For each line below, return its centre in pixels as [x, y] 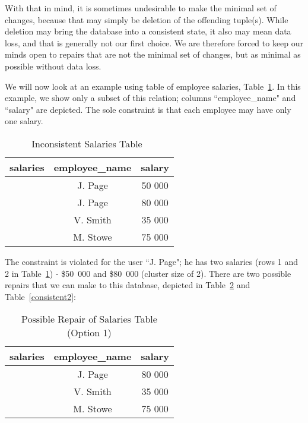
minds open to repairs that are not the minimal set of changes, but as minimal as [153, 54]
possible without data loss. [53, 66]
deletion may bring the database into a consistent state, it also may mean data [148, 31]
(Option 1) [89, 333]
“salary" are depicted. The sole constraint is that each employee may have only [148, 109]
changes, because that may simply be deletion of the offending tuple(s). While [147, 19]
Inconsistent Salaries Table [87, 143]
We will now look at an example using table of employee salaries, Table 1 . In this [153, 86]
